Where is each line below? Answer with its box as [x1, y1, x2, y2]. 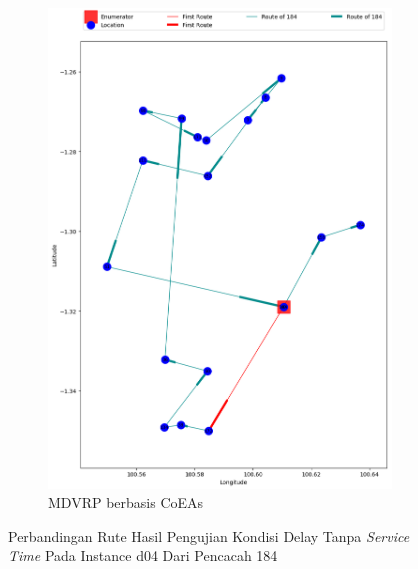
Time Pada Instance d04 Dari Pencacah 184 [8, 545, 278, 566]
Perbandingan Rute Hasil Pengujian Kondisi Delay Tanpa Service [8, 525, 410, 546]
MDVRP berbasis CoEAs [48, 492, 204, 513]
